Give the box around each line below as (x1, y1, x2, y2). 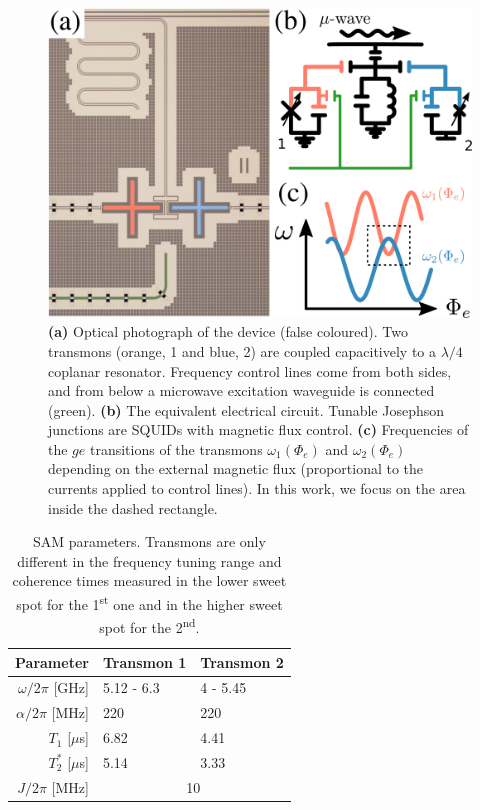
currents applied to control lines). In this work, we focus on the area (48, 478, 466, 499)
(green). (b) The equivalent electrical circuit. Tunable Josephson (48, 399, 445, 420)
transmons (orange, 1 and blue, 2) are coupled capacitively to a (48, 340, 436, 361)
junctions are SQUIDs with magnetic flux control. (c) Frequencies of (48, 419, 469, 440)
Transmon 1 (102, 651, 187, 672)
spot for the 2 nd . (99, 614, 200, 637)
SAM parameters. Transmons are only (32, 531, 266, 552)
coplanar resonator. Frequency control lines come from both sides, (48, 360, 452, 381)
